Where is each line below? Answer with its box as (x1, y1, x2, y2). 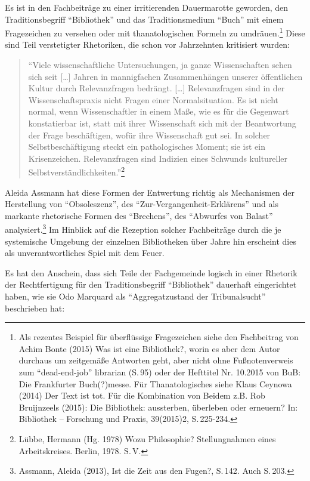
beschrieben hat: (5, 301, 65, 314)
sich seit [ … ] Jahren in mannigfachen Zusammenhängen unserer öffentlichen (28, 70, 303, 82)
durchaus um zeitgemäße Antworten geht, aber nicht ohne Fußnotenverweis (18, 354, 293, 366)
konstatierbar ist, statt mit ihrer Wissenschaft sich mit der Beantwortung (28, 117, 296, 129)
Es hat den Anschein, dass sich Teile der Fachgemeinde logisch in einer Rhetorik (5, 266, 297, 279)
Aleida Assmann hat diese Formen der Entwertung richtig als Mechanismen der (5, 186, 294, 198)
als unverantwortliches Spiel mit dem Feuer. (5, 246, 165, 259)
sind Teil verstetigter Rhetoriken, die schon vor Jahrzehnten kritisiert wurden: (5, 38, 290, 51)
